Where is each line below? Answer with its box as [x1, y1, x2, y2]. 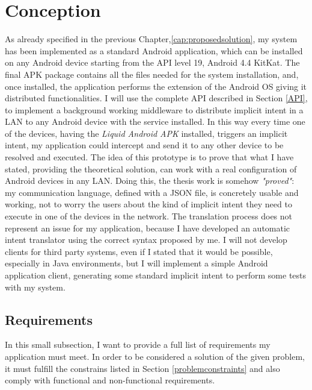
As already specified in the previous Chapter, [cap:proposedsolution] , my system [5, 33, 298, 45]
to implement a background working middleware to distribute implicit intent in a [5, 103, 304, 116]
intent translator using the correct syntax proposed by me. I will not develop [5, 233, 287, 246]
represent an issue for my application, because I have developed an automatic [5, 221, 290, 234]
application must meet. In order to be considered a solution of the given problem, [5, 350, 305, 362]
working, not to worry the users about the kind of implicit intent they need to [5, 198, 292, 210]
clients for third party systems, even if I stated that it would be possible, [5, 245, 273, 257]
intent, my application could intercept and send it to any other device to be [5, 139, 284, 151]
